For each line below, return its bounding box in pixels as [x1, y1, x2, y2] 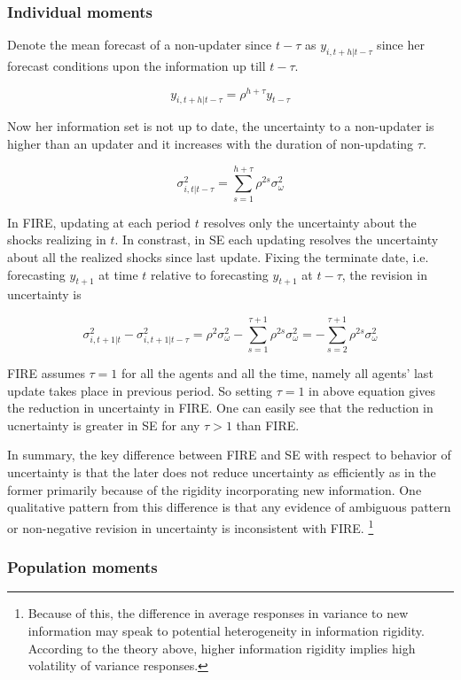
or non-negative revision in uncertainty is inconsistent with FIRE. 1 [7, 515, 374, 537]
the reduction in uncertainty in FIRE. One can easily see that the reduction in [7, 398, 434, 417]
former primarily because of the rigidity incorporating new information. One [7, 480, 422, 498]
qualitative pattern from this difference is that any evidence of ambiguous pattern [7, 498, 451, 516]
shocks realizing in [7, 230, 106, 249]
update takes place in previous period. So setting [7, 381, 272, 399]
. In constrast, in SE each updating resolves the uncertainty [114, 230, 439, 249]
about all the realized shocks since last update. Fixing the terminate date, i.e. [7, 247, 429, 266]
